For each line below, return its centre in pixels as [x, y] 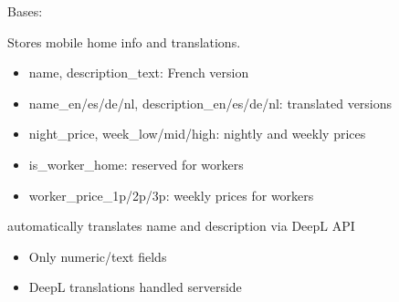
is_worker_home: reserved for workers [136, 164]
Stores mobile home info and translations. [124, 42]
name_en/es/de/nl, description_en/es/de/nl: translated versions [210, 103]
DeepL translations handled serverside [135, 287]
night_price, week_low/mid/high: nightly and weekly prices [197, 134]
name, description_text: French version [139, 73]
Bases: [25, 11]
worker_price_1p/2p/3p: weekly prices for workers [171, 195]
